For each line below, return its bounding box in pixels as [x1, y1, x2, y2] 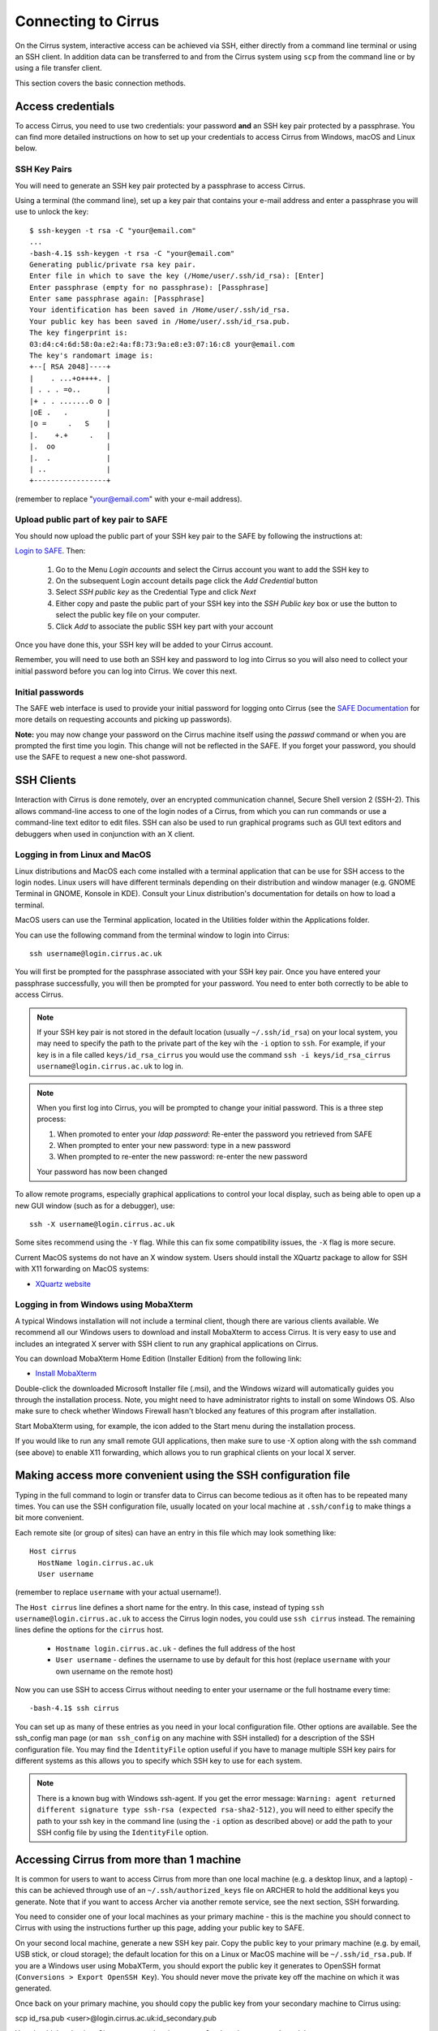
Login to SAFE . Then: [15, 546, 86, 556]
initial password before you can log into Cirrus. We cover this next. [15, 666, 238, 676]
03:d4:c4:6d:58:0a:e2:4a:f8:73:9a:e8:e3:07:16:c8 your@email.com [29, 340, 295, 349]
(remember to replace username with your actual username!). [15, 1587, 222, 1597]
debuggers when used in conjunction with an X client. [15, 829, 195, 838]
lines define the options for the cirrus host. [15, 1625, 164, 1635]
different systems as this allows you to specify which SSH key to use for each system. [15, 1756, 303, 1765]
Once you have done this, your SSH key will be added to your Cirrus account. [15, 639, 273, 649]
